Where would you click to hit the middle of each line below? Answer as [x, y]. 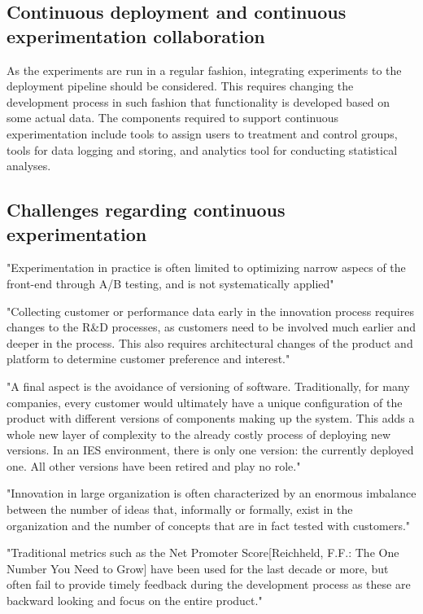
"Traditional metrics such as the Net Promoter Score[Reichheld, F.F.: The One [203, 553]
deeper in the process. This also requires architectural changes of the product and [210, 342]
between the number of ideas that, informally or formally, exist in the [180, 509]
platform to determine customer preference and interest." [148, 359]
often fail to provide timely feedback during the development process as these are [209, 584]
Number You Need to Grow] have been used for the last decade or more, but [198, 568]
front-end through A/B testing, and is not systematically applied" [170, 283]
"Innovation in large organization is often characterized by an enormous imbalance [211, 493]
